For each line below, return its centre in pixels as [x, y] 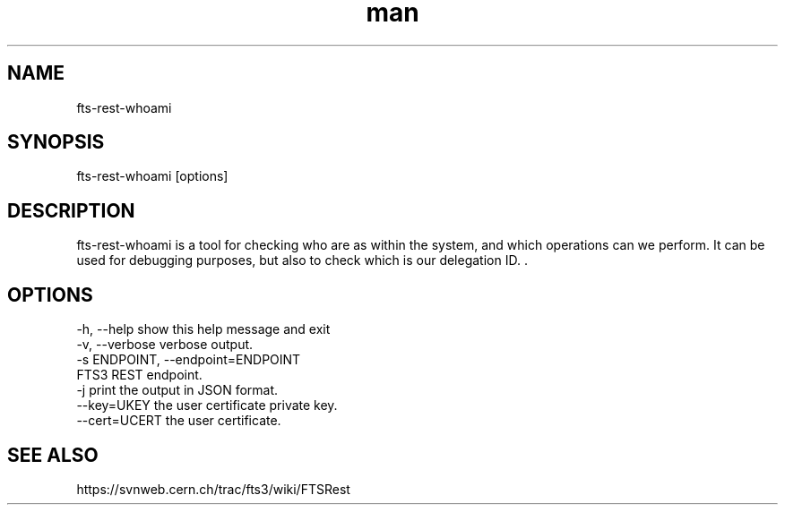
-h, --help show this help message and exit [203, 329]
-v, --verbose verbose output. [165, 345]
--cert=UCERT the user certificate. [179, 421]
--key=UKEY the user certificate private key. [207, 405]
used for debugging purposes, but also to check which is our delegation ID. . [302, 260]
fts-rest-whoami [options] [152, 176]
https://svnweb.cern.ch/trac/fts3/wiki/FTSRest [213, 489]
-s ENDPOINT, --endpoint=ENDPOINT [189, 360]
